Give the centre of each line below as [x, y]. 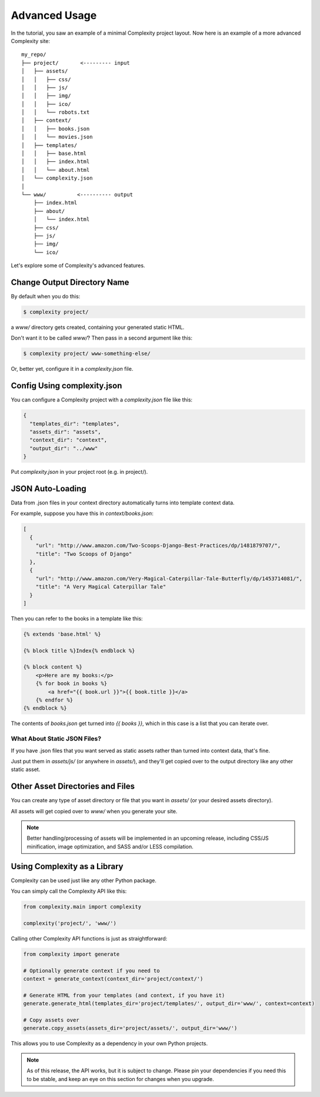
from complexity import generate [71, 954]
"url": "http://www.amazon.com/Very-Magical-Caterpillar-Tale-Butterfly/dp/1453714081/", [169, 579]
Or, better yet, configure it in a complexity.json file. [72, 369]
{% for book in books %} [71, 684]
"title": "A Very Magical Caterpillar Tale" [101, 587]
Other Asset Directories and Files [73, 787]
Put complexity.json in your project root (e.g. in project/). [79, 472]
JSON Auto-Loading [49, 488]
